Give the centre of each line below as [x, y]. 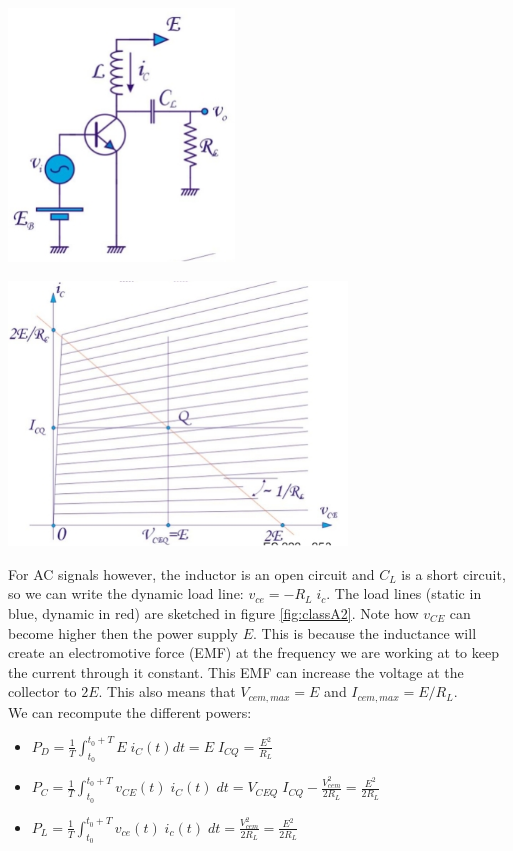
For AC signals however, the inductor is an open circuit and [191, 573]
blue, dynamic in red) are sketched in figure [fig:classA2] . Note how [213, 613]
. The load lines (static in [404, 593]
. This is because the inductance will [365, 632]
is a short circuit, [453, 573]
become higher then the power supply [123, 632]
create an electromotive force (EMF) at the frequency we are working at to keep [253, 652]
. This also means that [167, 691]
